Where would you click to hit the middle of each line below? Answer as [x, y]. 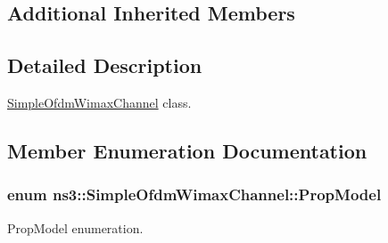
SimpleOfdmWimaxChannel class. [99, 102]
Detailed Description [105, 65]
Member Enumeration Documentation [187, 150]
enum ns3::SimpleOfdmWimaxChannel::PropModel [194, 194]
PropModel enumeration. [75, 227]
